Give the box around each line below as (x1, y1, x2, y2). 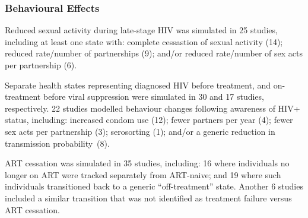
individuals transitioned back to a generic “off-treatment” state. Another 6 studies (5, 180, 303, 192)
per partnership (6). (5, 59, 77, 71)
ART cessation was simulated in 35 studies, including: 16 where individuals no (5, 157, 290, 169)
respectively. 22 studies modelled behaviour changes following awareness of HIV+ (5, 102, 300, 114)
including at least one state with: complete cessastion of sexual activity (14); (5, 35, 283, 48)
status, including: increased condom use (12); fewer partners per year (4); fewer (5, 113, 293, 126)
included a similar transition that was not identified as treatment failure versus (5, 191, 292, 204)
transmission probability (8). (5, 137, 110, 149)
